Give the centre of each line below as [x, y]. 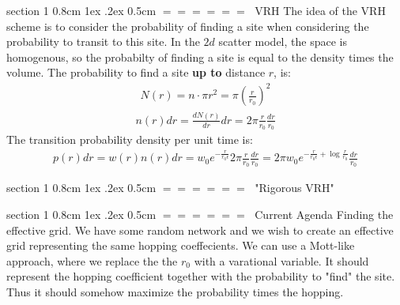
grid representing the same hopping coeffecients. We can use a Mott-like [181, 245]
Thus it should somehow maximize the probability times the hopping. [175, 291]
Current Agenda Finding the [324, 214]
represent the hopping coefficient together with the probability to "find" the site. [201, 276]
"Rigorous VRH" [294, 188]
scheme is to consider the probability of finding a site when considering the [188, 26]
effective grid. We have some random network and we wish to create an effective [200, 230]
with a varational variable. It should [281, 260]
